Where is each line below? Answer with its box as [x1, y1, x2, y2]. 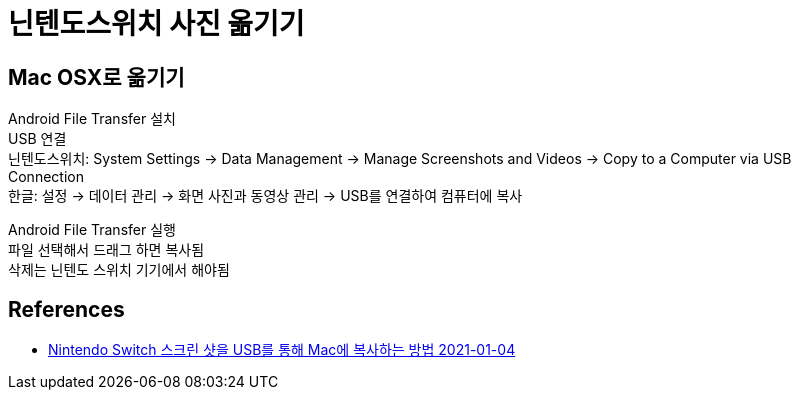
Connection [8, 168, 84, 186]
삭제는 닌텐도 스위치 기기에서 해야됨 [8, 261, 230, 279]
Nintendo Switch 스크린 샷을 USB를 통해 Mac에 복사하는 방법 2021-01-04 [48, 341, 516, 359]
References [8, 296, 125, 322]
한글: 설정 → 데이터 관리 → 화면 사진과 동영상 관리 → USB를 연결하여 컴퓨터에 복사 [8, 187, 523, 205]
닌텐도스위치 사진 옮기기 [8, 7, 305, 41]
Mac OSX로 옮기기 [8, 64, 185, 90]
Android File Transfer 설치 [8, 110, 176, 128]
